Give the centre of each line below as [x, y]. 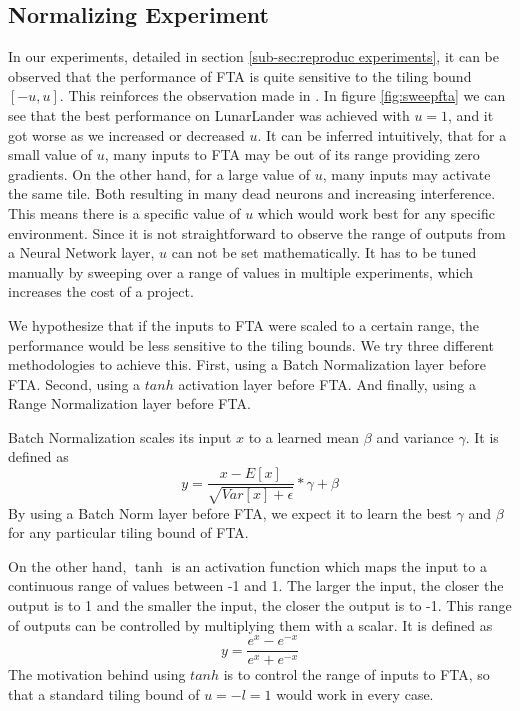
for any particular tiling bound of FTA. [128, 532]
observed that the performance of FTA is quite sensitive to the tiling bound [240, 75]
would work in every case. [355, 693]
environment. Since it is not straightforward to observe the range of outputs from [257, 232]
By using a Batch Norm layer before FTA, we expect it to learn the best [230, 512]
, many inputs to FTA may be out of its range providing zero [292, 154]
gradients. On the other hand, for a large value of [159, 173]
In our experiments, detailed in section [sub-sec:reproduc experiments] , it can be [253, 56]
